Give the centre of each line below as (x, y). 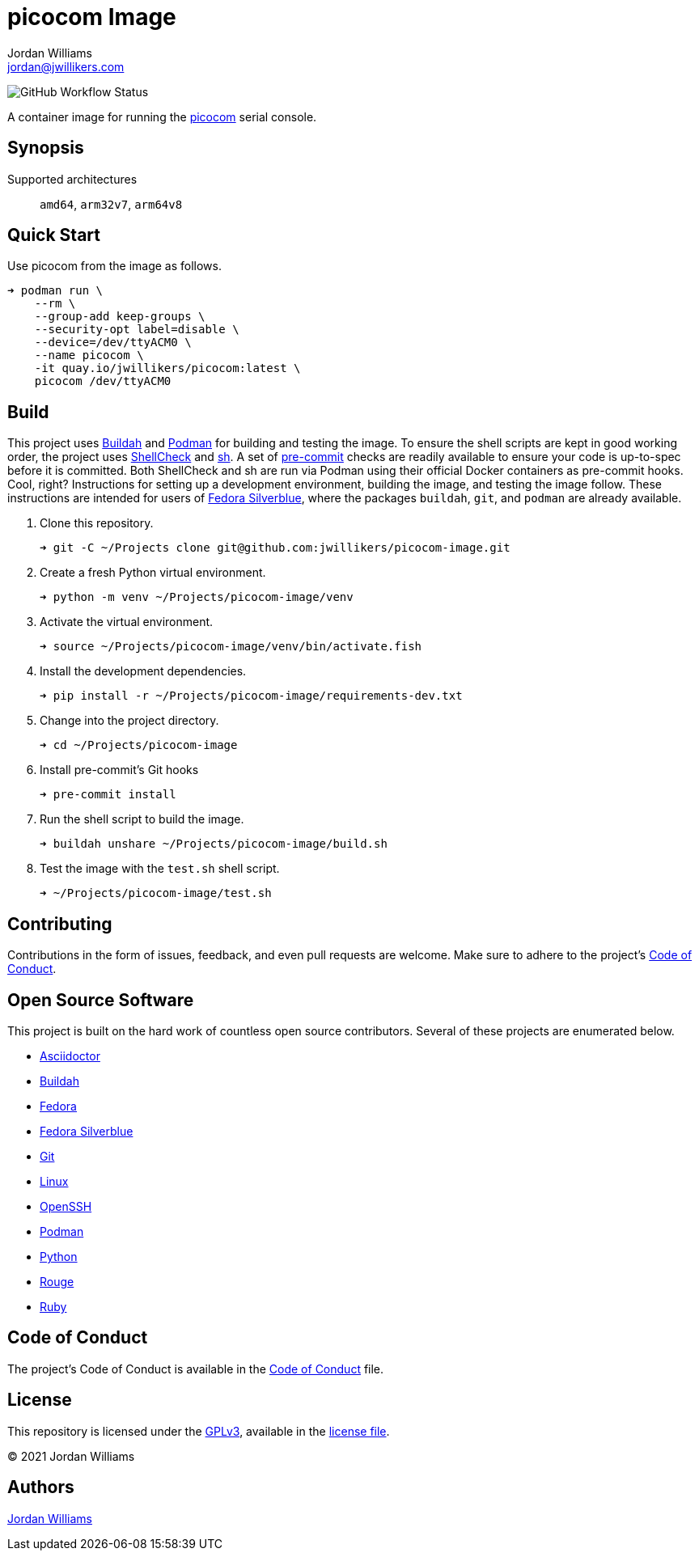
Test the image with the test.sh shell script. (160, 869)
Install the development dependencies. (143, 671)
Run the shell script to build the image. (142, 819)
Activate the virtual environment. (127, 622)
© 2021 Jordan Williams (71, 1456)
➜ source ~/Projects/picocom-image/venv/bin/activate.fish (231, 647)
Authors (41, 1487)
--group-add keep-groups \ (120, 317)
